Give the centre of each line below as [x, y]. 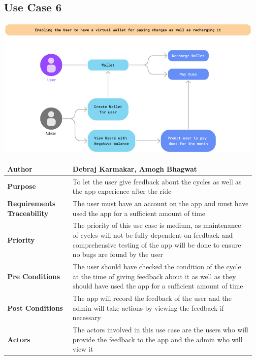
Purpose [22, 186]
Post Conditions [35, 307]
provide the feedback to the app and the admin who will [158, 339]
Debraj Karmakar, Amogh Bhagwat [135, 168]
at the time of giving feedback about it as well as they [154, 276]
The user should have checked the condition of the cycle [157, 267]
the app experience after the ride [122, 191]
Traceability [28, 213]
